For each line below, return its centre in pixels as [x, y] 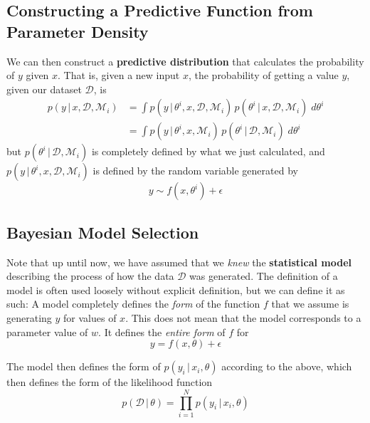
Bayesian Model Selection [103, 232]
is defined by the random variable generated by [195, 171]
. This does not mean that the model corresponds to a [243, 318]
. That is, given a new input [119, 75]
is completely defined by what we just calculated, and [208, 151]
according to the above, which [287, 366]
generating [29, 318]
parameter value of [47, 331]
